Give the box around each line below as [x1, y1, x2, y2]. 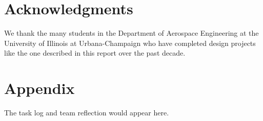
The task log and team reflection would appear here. [4, 107, 169, 118]
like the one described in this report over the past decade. [4, 47, 186, 58]
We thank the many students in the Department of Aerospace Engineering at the [4, 28, 259, 38]
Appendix [4, 78, 75, 99]
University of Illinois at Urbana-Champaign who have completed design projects [4, 37, 256, 48]
